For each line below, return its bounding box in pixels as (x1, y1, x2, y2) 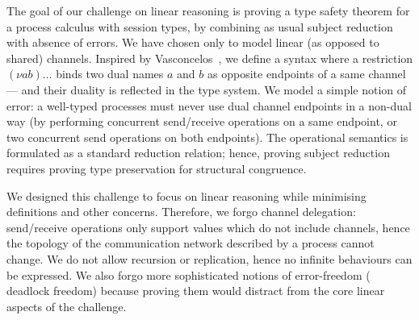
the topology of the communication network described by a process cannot (6, 235, 375, 251)
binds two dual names (56, 65, 164, 82)
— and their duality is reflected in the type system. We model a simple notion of (6, 81, 407, 98)
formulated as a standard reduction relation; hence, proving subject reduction (6, 144, 390, 161)
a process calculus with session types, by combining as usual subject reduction (6, 18, 393, 35)
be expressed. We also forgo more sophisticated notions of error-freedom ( (6, 266, 371, 283)
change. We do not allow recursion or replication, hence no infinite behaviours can (6, 250, 413, 267)
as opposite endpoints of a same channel (207, 65, 406, 82)
